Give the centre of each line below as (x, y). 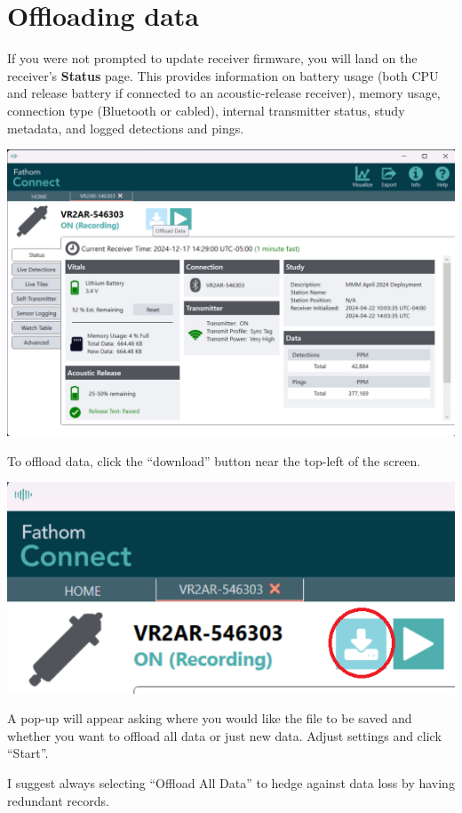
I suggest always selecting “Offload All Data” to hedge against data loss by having (231, 782)
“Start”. (28, 753)
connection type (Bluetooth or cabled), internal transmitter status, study (206, 110)
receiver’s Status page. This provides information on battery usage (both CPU (223, 75)
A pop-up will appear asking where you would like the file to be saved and (210, 718)
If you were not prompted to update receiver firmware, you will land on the (212, 58)
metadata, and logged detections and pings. (126, 128)
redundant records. (58, 800)
